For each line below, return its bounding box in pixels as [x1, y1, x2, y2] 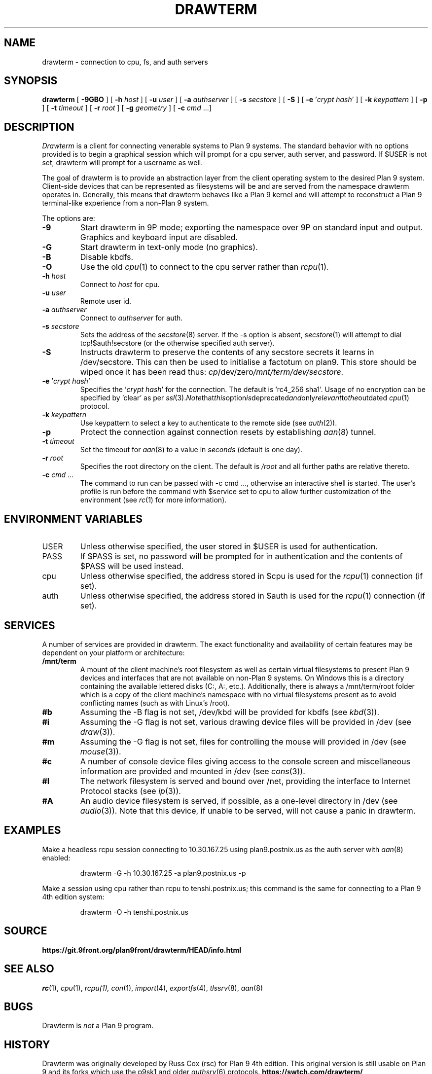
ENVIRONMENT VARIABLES [4, 512, 143, 525]
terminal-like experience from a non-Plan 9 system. [42, 199, 209, 208]
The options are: [42, 214, 95, 223]
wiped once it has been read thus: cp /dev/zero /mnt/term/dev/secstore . [80, 367, 344, 377]
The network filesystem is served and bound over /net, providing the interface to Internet [80, 776, 411, 786]
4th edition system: [42, 892, 105, 901]
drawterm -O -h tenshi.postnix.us [80, 907, 188, 916]
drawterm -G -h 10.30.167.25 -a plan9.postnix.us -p [80, 868, 246, 877]
